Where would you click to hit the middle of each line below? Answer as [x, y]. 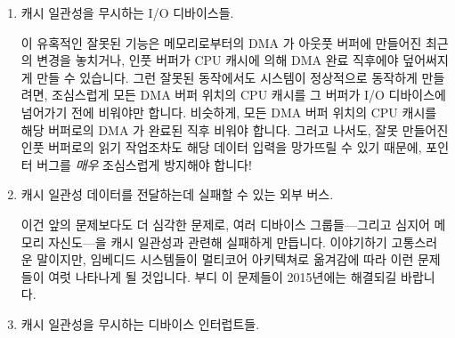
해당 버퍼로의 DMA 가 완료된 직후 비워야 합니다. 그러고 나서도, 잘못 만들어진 [235, 129]
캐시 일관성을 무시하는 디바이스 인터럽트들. [140, 323]
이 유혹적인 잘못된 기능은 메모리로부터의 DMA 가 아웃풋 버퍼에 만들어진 [221, 42]
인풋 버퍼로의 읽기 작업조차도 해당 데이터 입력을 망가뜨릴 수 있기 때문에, [221, 147]
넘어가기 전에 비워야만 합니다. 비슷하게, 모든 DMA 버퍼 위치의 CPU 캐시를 [229, 112]
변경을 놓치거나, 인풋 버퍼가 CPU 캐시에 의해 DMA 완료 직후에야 [218, 60]
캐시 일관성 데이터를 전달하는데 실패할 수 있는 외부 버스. [177, 194]
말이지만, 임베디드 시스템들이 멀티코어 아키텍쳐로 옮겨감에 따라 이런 [225, 259]
